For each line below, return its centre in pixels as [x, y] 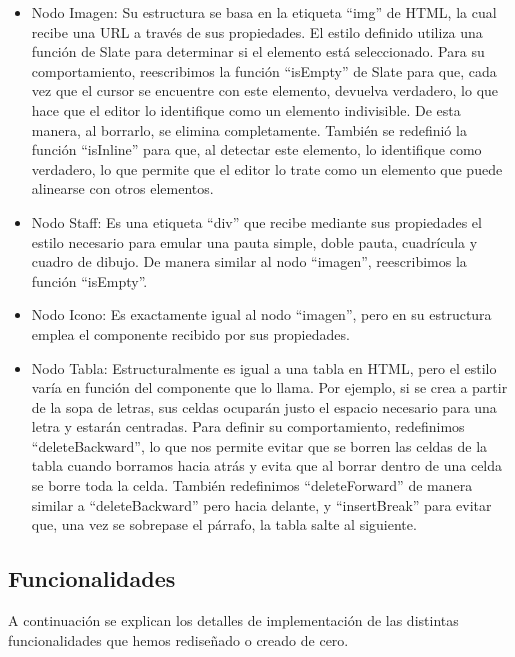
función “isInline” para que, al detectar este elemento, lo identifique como [256, 149]
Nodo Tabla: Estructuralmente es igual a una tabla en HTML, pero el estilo [264, 367]
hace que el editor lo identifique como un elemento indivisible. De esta [246, 109]
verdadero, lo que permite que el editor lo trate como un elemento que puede [267, 168]
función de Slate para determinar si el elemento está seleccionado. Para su [258, 51]
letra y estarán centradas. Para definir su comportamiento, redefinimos [248, 426]
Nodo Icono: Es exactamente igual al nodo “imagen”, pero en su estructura [261, 314]
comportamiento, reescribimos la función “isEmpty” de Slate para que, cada [264, 70]
